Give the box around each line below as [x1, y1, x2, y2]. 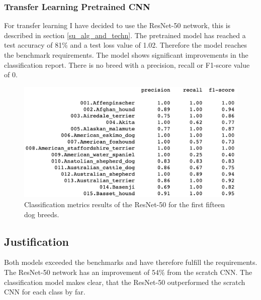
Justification [4, 233, 69, 249]
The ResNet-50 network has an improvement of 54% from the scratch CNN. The [4, 267, 252, 277]
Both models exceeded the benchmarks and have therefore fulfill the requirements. [4, 257, 257, 267]
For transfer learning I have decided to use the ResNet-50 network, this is [4, 20, 231, 31]
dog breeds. [24, 209, 59, 219]
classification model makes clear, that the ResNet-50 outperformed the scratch [4, 276, 245, 287]
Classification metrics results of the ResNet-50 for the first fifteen [24, 199, 225, 210]
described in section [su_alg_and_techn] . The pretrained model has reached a [4, 30, 246, 40]
